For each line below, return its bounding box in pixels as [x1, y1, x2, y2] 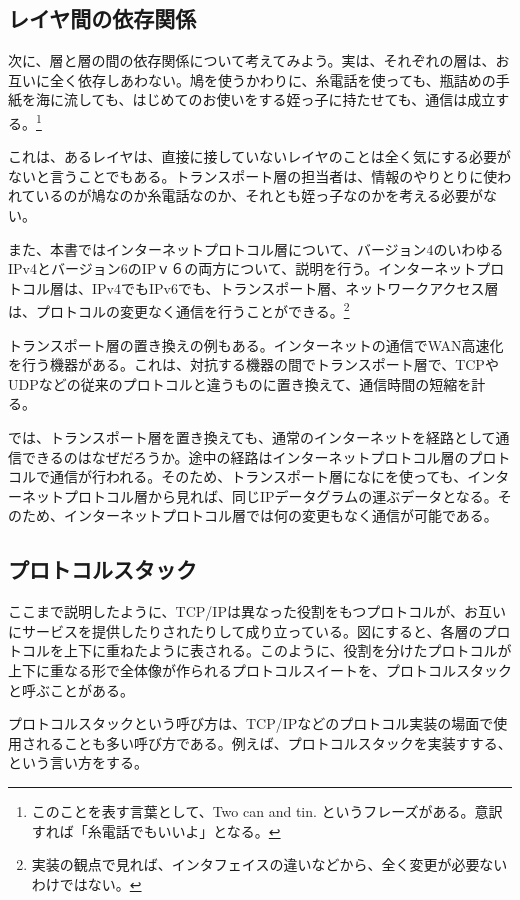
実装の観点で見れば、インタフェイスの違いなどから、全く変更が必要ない [31, 854, 508, 875]
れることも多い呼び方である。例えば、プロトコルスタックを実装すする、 [35, 732, 512, 753]
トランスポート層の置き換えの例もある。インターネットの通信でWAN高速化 [8, 334, 504, 355]
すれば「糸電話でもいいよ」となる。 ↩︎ [31, 820, 281, 841]
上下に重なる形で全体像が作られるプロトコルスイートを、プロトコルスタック [8, 659, 512, 680]
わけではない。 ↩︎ [31, 873, 142, 894]
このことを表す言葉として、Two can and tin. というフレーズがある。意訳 [31, 800, 503, 821]
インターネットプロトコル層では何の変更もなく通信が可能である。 [63, 505, 498, 526]
